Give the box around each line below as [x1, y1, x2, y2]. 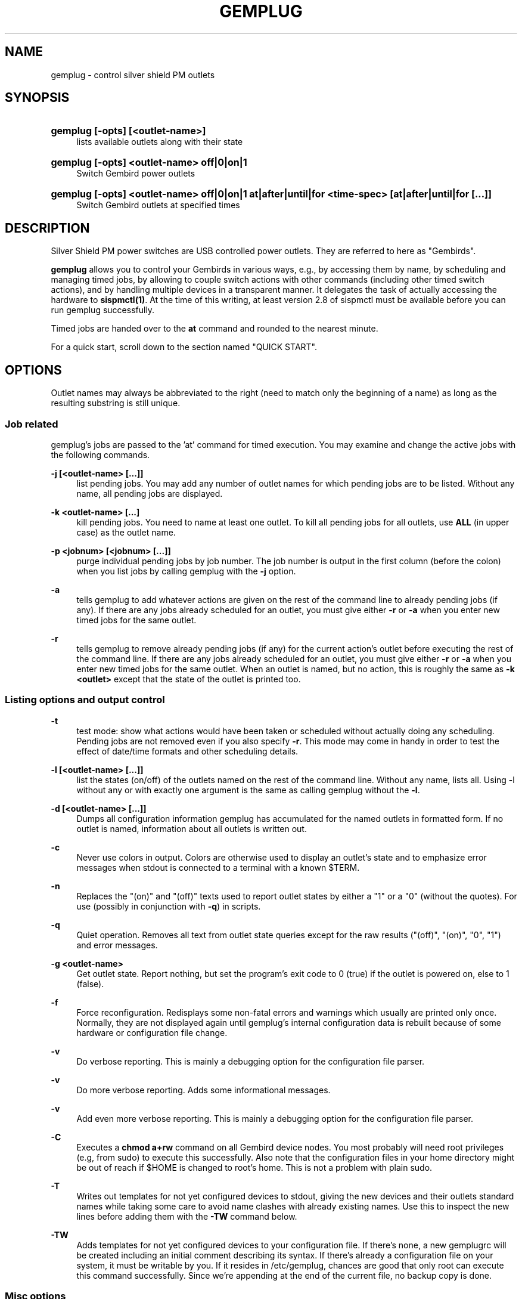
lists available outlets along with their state [76, 137, 243, 147]
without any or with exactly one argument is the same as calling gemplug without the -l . [76, 784, 420, 795]
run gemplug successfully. [51, 305, 155, 316]
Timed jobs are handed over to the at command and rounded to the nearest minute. [51, 323, 378, 334]
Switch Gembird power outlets [76, 168, 195, 179]
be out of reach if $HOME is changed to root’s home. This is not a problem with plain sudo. [76, 1162, 433, 1173]
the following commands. [51, 449, 150, 460]
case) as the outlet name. [76, 527, 176, 537]
